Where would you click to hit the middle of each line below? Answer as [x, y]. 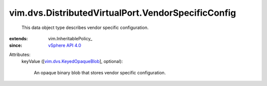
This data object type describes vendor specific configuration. [85, 28]
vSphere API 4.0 [65, 45]
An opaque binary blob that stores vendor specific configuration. [100, 72]
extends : [19, 38]
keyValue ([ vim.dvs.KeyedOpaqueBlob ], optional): [72, 61]
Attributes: [20, 55]
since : [16, 45]
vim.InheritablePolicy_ [70, 38]
